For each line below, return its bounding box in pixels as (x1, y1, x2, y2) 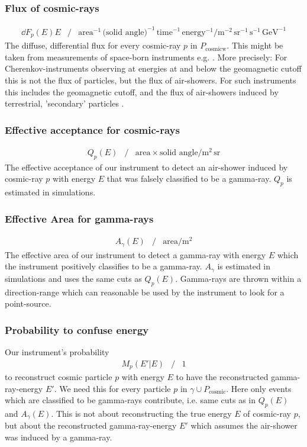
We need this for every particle (59, 382, 171, 394)
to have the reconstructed (176, 370, 269, 382)
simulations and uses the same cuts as (5, 272, 142, 284)
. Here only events (226, 382, 292, 394)
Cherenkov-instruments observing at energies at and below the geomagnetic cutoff (5, 62, 302, 75)
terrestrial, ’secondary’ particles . (5, 97, 124, 110)
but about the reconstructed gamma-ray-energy (5, 419, 177, 432)
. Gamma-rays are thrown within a (175, 272, 302, 284)
